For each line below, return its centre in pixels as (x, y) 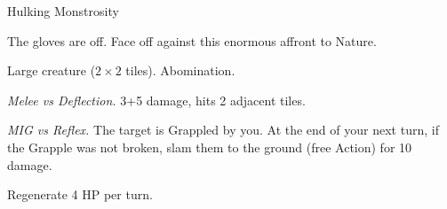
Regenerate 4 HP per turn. (80, 194)
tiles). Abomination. (180, 70)
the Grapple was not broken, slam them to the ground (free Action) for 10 (210, 147)
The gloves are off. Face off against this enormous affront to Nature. (192, 40)
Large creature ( (52, 70)
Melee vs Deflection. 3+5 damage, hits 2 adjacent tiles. (156, 100)
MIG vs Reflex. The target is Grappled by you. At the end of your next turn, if (223, 130)
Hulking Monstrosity (63, 11)
